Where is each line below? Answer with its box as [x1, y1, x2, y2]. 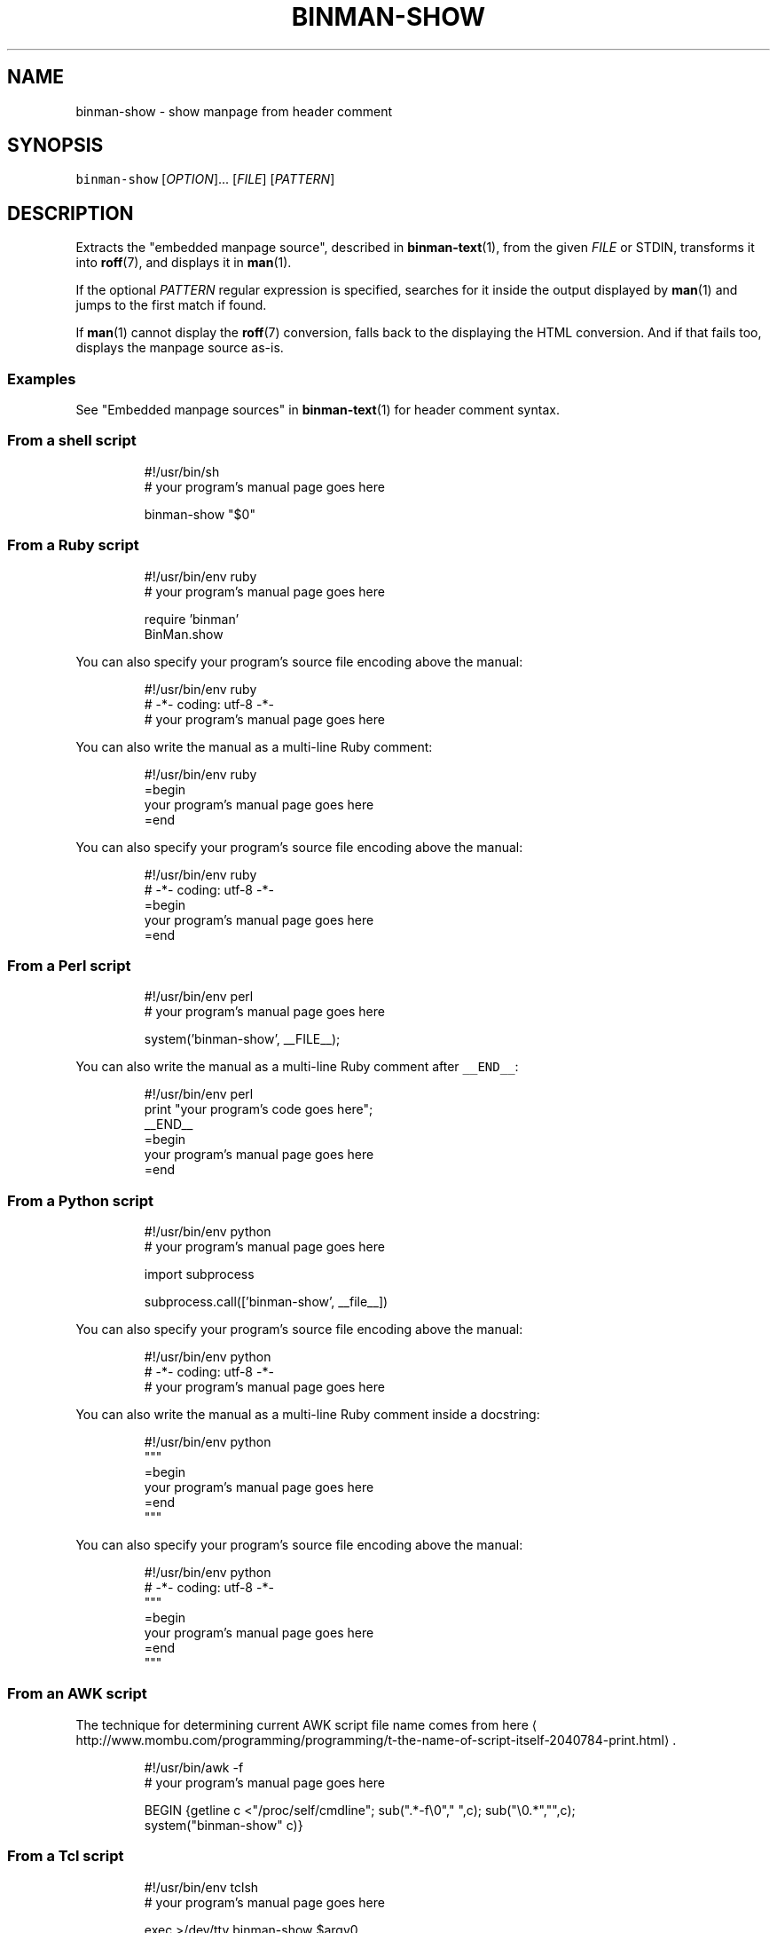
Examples [7, 369, 76, 388]
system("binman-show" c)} [144, 1817, 303, 1833]
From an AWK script [7, 1684, 147, 1703]
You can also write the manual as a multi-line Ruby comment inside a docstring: [75, 1407, 540, 1423]
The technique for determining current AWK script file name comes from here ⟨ [75, 1716, 538, 1732]
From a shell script [7, 431, 137, 450]
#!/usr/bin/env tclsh [144, 1879, 259, 1895]
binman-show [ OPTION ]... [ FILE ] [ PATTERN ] [75, 171, 335, 187]
